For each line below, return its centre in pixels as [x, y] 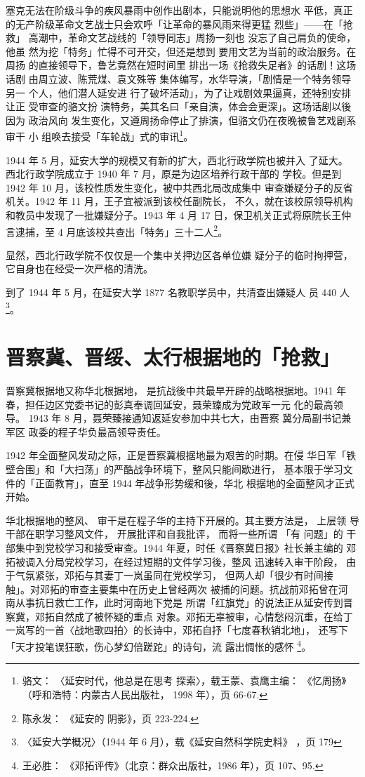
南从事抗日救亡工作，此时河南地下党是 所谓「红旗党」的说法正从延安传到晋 [179, 603]
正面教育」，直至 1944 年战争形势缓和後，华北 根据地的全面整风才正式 [194, 483]
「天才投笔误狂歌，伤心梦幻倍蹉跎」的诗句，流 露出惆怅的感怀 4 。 [159, 645]
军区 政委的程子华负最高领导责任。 [86, 431]
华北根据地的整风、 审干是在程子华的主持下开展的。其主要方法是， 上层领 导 [182, 520]
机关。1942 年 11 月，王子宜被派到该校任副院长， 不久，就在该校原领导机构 [179, 201]
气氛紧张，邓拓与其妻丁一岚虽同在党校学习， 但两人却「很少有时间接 [174, 575]
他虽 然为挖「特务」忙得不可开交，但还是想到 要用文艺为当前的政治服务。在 [181, 51]
